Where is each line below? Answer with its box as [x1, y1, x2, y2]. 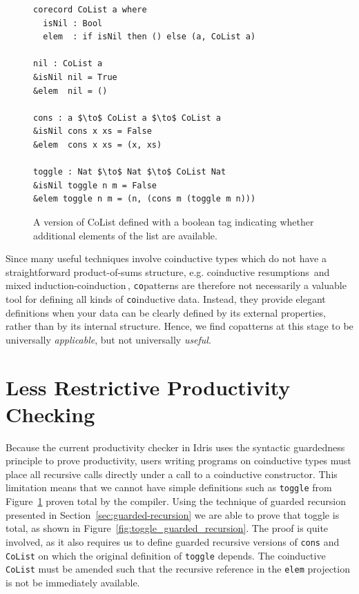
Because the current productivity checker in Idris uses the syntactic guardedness [6, 439, 345, 454]
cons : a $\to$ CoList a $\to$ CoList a [33, 112, 222, 123]
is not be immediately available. [6, 575, 140, 589]
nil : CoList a [33, 59, 103, 69]
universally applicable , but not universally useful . [6, 332, 211, 346]
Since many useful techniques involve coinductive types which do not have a [6, 251, 327, 266]
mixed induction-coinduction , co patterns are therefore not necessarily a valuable [6, 278, 347, 293]
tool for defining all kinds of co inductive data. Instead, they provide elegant [6, 291, 326, 306]
